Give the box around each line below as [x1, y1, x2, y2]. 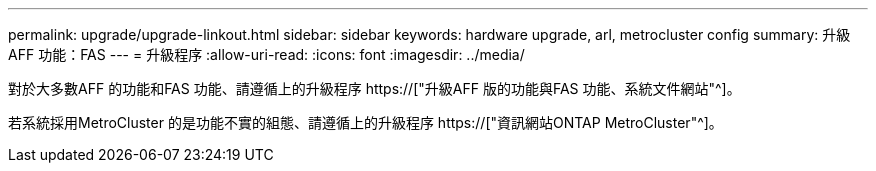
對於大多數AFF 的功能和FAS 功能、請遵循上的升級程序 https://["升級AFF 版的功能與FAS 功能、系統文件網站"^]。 [8, 80, 741, 97]
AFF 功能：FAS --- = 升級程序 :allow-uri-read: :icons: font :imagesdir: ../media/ [8, 46, 525, 63]
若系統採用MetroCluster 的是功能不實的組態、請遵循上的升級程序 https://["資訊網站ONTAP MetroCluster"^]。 [8, 114, 723, 131]
